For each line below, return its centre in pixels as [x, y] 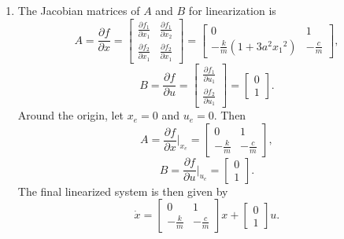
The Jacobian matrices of [79, 10]
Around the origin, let [71, 115]
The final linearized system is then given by [123, 191]
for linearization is [232, 10]
